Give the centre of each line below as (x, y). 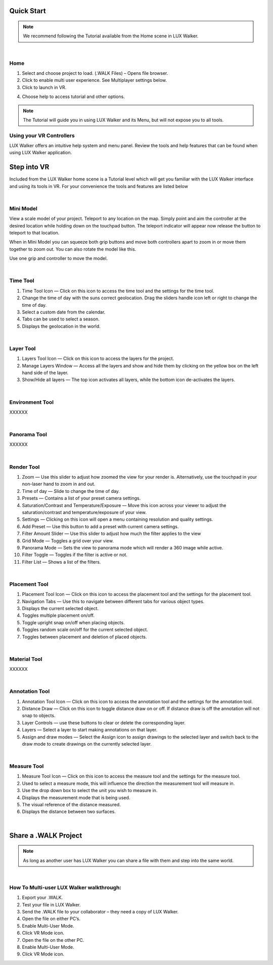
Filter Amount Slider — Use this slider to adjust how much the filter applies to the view (111, 534)
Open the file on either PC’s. (51, 919)
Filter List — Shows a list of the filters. (61, 562)
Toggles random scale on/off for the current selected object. (85, 630)
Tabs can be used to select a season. (61, 319)
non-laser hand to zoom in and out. (59, 484)
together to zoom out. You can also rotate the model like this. (73, 249)
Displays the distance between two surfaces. (69, 812)
